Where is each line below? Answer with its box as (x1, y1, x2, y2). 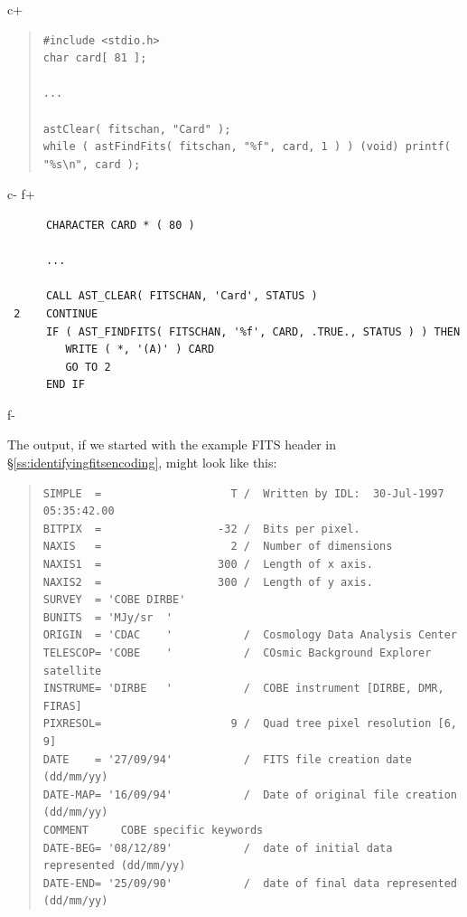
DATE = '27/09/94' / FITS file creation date (42, 752, 412, 766)
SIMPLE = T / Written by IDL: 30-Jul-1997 (42, 487, 444, 500)
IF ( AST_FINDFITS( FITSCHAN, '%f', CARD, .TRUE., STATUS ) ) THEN (45, 325, 461, 338)
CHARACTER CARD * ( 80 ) (45, 218, 195, 232)
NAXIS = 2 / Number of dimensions (42, 540, 393, 553)
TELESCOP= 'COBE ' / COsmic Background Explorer (42, 647, 432, 659)
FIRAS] (42, 699, 82, 713)
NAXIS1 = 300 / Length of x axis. (42, 558, 373, 572)
